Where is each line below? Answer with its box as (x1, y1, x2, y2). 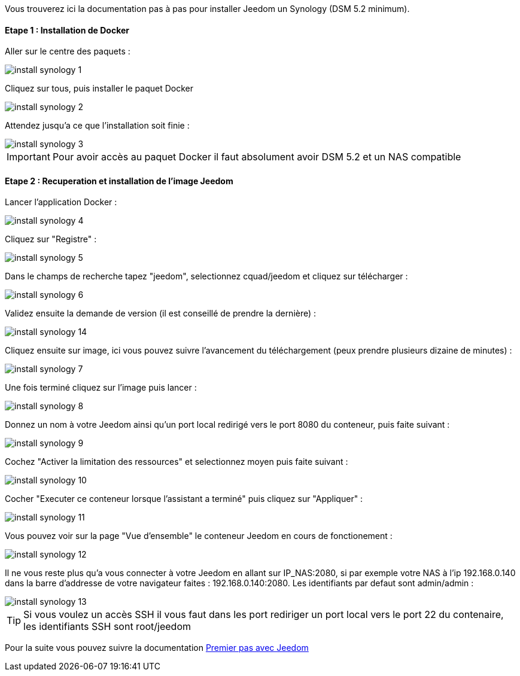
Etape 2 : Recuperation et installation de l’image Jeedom (5, 175, 233, 186)
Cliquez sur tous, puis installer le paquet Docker (5, 83, 194, 94)
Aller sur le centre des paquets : (5, 46, 130, 57)
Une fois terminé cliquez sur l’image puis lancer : (5, 382, 197, 393)
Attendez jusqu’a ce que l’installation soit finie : (5, 120, 190, 131)
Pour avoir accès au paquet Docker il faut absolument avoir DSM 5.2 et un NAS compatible (52, 151, 461, 163)
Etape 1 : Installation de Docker (5, 25, 129, 35)
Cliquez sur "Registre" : (5, 234, 97, 245)
